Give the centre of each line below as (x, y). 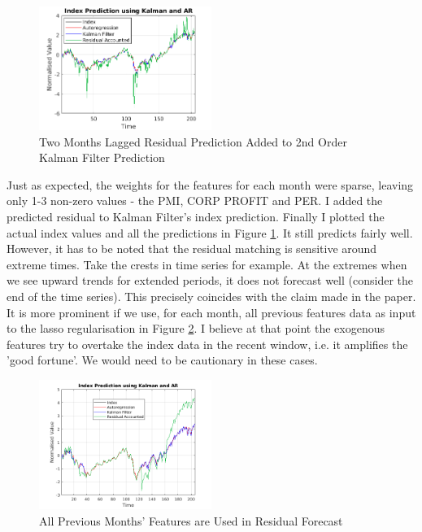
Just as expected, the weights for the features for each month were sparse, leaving (210, 184)
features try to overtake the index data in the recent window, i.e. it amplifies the (207, 344)
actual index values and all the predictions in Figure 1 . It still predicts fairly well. (210, 232)
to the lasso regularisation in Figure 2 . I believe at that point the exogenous (196, 328)
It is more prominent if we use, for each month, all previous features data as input (211, 312)
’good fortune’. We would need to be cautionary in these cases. (162, 360)
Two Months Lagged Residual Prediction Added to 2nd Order (193, 141)
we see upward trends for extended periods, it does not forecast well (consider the (210, 280)
